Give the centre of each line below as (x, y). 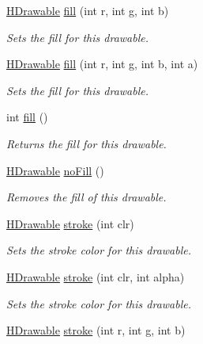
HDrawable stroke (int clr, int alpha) (96, 276)
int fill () (27, 117)
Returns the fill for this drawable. (86, 143)
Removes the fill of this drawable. (86, 197)
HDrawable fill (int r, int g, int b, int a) (102, 64)
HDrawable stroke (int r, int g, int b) (96, 330)
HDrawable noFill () (55, 170)
